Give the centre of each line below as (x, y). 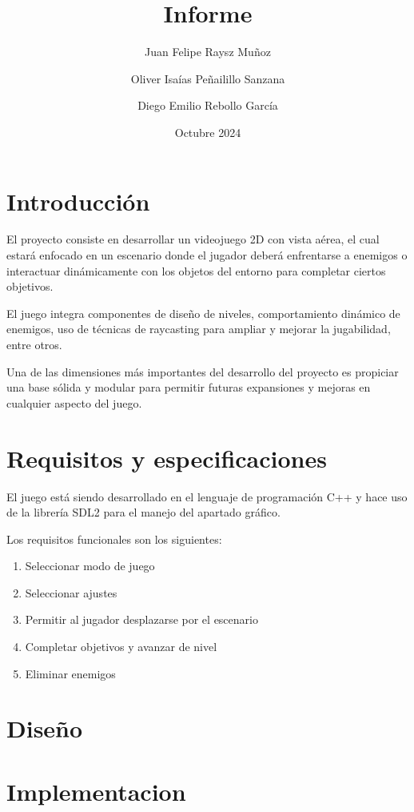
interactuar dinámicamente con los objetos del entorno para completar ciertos (196, 270)
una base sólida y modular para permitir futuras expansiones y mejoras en (189, 387)
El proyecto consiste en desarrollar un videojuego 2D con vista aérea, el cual (193, 239)
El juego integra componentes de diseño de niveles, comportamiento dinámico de (203, 313)
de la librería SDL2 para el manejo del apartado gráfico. (143, 512)
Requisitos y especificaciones (167, 458)
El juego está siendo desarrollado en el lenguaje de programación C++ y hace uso (207, 496)
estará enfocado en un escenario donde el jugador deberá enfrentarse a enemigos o (207, 255)
